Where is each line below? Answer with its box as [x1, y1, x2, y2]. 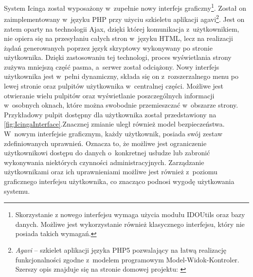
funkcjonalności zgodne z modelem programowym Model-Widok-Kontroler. [15, 254, 239, 264]
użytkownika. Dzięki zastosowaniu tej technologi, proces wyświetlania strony [4, 52, 232, 62]
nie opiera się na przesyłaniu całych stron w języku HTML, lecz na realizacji [4, 33, 233, 43]
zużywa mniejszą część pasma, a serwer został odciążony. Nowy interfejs [4, 61, 219, 72]
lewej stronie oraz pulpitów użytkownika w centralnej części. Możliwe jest [4, 81, 224, 91]
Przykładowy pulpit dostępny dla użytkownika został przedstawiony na [4, 109, 217, 119]
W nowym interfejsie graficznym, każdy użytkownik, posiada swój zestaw [4, 129, 223, 139]
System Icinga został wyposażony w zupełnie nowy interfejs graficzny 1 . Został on [4, 1, 246, 13]
